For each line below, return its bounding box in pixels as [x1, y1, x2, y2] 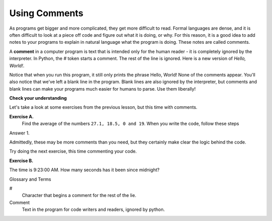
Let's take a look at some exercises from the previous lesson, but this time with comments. [9, 104, 197, 110]
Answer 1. [9, 130, 30, 136]
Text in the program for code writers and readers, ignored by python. [22, 206, 165, 212]
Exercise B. [9, 158, 34, 164]
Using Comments [9, 8, 84, 19]
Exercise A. [9, 113, 34, 119]
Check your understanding [9, 95, 67, 101]
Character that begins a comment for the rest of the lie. [22, 192, 137, 198]
